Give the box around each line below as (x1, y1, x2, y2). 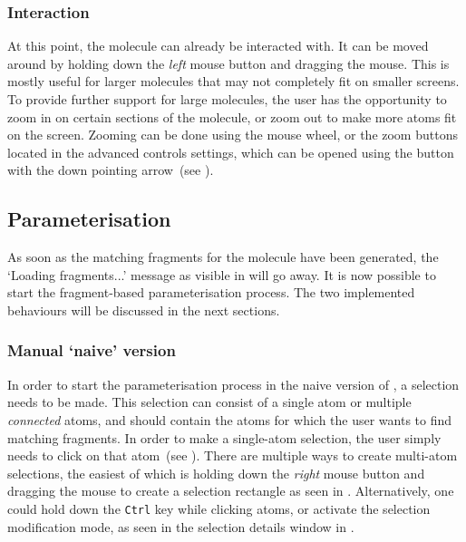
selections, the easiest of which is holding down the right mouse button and (7, 463, 425, 482)
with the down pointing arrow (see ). (7, 160, 214, 179)
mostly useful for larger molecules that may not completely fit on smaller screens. (7, 72, 460, 91)
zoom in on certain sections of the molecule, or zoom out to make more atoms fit (7, 107, 457, 126)
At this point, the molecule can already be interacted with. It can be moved (7, 36, 429, 55)
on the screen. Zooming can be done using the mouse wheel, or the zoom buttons (7, 125, 458, 144)
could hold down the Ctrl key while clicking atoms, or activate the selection (7, 498, 431, 518)
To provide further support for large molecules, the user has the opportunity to (7, 90, 447, 108)
